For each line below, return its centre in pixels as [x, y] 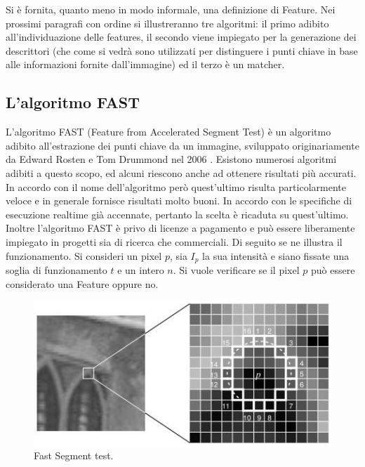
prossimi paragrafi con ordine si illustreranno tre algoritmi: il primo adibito [167, 23]
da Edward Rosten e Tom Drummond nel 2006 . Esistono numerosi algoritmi [171, 159]
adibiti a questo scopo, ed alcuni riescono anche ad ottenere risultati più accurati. [181, 172]
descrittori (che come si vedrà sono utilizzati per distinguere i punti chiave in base [182, 50]
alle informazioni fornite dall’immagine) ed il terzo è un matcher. [145, 64]
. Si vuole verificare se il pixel [236, 269]
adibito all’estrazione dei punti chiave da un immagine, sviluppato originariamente [182, 145]
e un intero [141, 269]
